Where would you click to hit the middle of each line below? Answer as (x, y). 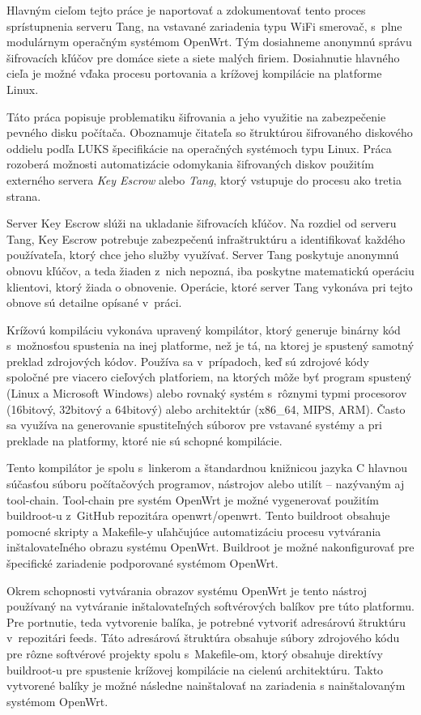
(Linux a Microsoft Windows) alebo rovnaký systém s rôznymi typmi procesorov (207, 393)
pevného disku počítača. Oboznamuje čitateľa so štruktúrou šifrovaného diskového (210, 132)
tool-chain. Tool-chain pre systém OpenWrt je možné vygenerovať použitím (193, 499)
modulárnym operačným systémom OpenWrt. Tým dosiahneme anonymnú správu (209, 42)
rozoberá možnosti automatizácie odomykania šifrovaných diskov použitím (190, 164)
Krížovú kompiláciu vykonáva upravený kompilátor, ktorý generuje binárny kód (204, 329)
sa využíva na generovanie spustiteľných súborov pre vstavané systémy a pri (194, 425)
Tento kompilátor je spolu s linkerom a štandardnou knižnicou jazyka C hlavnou (207, 468)
